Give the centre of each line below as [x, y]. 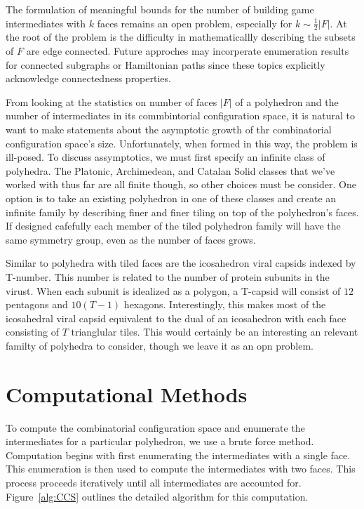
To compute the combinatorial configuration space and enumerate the [155, 427]
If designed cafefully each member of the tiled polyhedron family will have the [173, 226]
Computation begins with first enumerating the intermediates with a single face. [178, 455]
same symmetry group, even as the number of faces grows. [131, 239]
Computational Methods [127, 394]
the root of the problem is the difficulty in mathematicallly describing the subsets [181, 37]
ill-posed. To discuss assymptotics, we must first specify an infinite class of [166, 157]
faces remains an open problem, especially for [195, 23]
